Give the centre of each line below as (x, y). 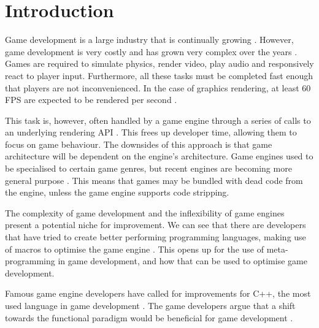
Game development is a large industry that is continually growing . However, (149, 40)
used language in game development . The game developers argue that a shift (150, 305)
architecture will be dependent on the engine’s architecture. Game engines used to (159, 156)
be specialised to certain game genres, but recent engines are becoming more (148, 168)
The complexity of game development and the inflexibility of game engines (145, 212)
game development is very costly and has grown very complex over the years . (151, 51)
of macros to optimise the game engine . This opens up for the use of (134, 249)
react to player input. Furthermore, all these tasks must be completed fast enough (159, 75)
